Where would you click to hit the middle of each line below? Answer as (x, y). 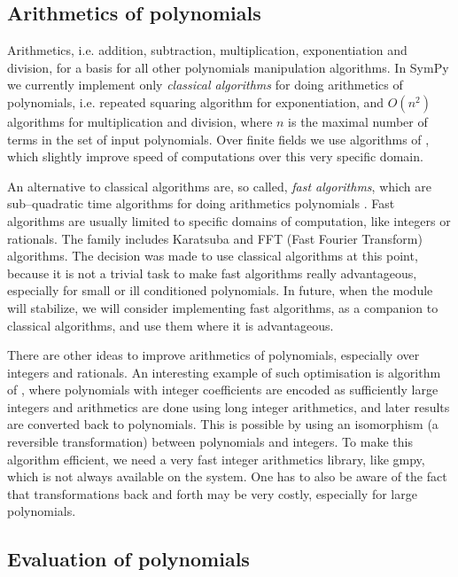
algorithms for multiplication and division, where (140, 121)
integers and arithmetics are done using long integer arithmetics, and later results (229, 406)
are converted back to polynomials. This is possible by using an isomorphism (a (223, 424)
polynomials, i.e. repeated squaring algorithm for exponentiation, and (196, 101)
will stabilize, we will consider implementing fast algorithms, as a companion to (223, 307)
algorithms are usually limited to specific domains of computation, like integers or (229, 220)
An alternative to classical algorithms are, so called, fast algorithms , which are (219, 186)
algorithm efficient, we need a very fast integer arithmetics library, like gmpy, (216, 459)
